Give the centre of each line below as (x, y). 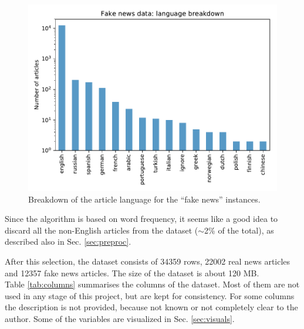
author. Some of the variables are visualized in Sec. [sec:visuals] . (120, 318)
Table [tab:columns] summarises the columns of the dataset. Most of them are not (152, 284)
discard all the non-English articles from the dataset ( (102, 230)
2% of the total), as (239, 230)
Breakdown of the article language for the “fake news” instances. (144, 199)
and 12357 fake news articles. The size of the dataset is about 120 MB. (132, 273)
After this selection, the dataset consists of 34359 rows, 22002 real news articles (148, 261)
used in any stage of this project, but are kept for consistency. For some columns (150, 295)
